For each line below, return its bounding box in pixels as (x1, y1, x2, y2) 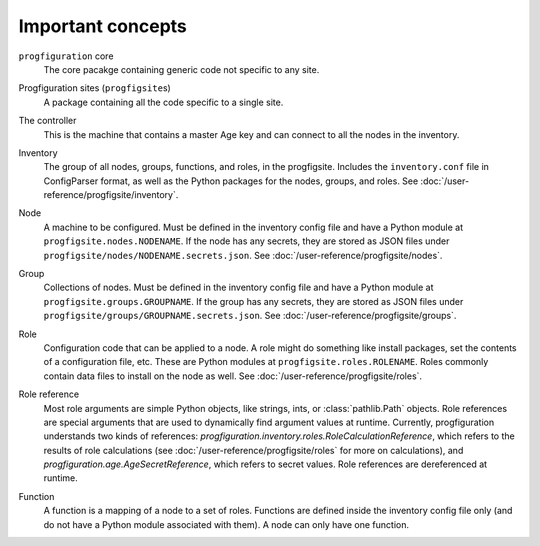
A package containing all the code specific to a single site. (43, 96, 284, 108)
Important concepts (18, 15, 187, 37)
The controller (18, 115, 77, 127)
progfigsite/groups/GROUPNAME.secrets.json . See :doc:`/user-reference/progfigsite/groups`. (43, 310, 457, 322)
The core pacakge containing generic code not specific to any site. (43, 63, 320, 75)
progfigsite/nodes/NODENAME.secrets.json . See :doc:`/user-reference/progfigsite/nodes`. (43, 249, 443, 261)
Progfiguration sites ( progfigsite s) (18, 82, 172, 94)
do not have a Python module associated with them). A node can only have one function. (43, 518, 410, 530)
